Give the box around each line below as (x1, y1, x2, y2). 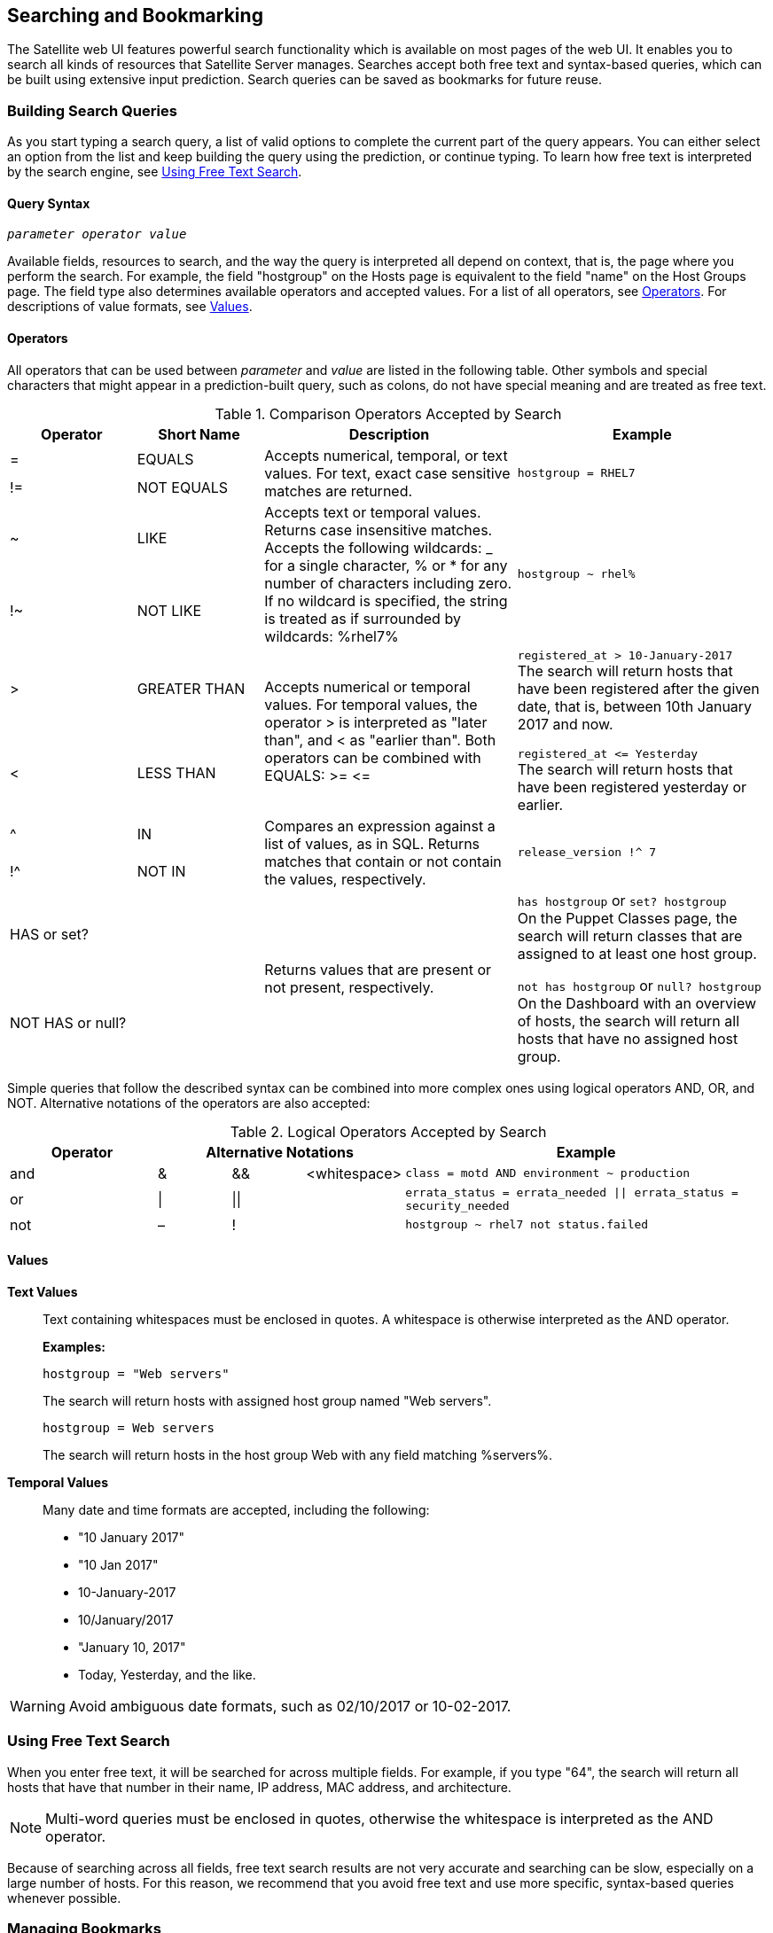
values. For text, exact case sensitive (264, 464, 511, 482)
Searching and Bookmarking (7, 4, 263, 27)
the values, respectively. (264, 869, 426, 888)
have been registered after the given (517, 679, 760, 698)
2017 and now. (517, 714, 613, 733)
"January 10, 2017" (78, 1639, 186, 1655)
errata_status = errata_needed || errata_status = (405, 1185, 738, 1199)
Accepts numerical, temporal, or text (264, 446, 508, 464)
